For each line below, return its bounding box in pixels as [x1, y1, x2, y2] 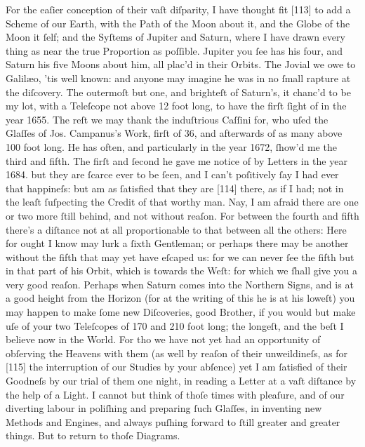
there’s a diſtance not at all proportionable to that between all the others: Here [6, 222, 347, 236]
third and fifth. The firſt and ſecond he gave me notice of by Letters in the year [6, 153, 347, 168]
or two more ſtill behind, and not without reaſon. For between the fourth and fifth [6, 208, 359, 222]
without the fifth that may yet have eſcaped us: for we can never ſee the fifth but [6, 249, 354, 264]
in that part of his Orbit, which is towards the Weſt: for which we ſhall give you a [6, 263, 357, 278]
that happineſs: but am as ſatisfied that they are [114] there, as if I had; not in [6, 180, 344, 195]
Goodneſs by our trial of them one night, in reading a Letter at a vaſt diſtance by [6, 373, 357, 388]
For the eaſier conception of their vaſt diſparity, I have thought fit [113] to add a [6, 2, 351, 16]
